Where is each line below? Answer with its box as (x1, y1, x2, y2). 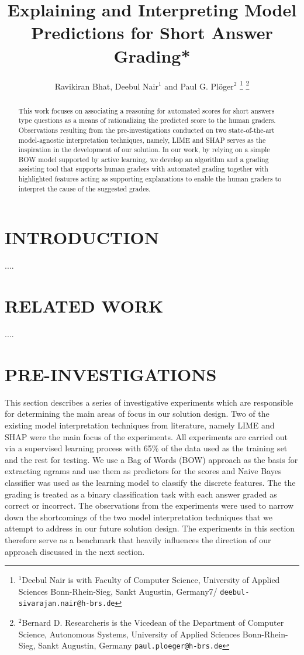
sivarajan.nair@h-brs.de (18, 599, 115, 608)
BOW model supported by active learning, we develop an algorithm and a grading (18, 154, 269, 164)
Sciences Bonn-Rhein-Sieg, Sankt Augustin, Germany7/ (18, 585, 217, 597)
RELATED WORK (5, 294, 164, 318)
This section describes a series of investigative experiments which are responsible (5, 396, 293, 408)
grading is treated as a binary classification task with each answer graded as (5, 488, 277, 500)
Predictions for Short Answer (31, 20, 273, 44)
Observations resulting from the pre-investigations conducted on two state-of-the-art (18, 125, 275, 135)
